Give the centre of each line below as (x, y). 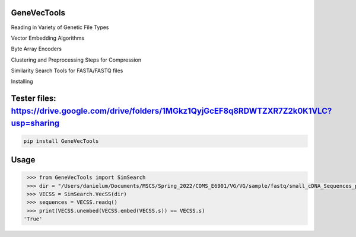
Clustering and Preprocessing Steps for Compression (76, 60)
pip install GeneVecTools (61, 141)
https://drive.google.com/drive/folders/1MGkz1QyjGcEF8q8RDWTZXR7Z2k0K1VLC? (171, 111)
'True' (33, 219)
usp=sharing (35, 124)
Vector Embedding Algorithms (48, 38)
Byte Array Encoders (36, 49)
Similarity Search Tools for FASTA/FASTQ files (67, 71)
